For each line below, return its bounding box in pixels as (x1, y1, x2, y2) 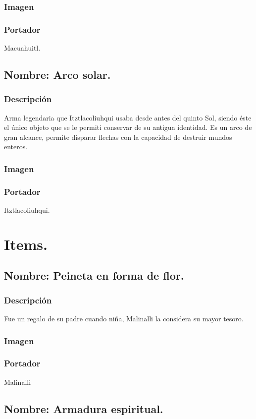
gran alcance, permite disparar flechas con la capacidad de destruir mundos (4, 131, 232, 142)
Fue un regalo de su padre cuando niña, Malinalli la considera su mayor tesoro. (4, 313, 244, 324)
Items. (4, 234, 48, 254)
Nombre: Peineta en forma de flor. (4, 268, 184, 283)
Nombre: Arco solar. (4, 67, 111, 82)
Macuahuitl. (4, 43, 41, 53)
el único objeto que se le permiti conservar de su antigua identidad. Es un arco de (4, 122, 252, 132)
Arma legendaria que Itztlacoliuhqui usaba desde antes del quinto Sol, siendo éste (4, 112, 252, 122)
